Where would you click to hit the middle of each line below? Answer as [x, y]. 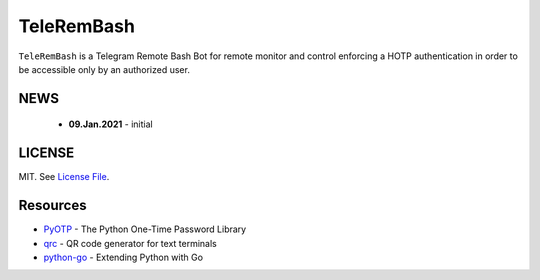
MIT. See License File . [64, 177]
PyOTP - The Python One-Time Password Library [145, 229]
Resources [52, 205]
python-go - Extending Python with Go [123, 257]
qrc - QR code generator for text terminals [130, 243]
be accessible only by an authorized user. [104, 69]
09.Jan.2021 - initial [111, 124]
